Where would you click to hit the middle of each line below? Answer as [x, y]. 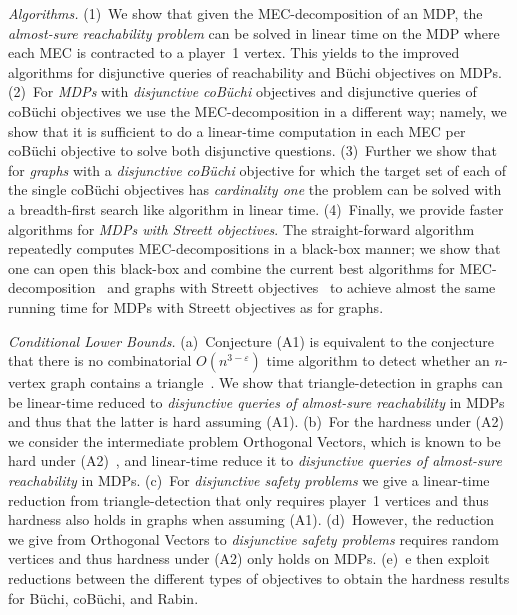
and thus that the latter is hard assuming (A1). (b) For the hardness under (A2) [256, 421]
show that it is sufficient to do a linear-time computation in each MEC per [237, 130]
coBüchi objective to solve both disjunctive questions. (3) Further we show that [252, 150]
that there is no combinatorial [100, 360]
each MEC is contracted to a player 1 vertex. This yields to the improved [234, 52]
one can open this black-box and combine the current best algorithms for [231, 267]
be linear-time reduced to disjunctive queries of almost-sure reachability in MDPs [256, 401]
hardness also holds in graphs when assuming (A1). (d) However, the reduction [251, 519]
